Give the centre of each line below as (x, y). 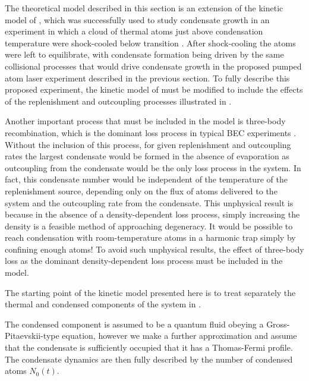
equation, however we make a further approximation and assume (179, 336)
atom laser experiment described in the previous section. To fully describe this (147, 78)
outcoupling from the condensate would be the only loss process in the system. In (153, 167)
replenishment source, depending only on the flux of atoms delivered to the (141, 190)
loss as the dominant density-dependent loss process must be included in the (144, 261)
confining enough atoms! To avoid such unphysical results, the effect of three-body (154, 249)
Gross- (278, 324)
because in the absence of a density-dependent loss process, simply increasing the (152, 214)
